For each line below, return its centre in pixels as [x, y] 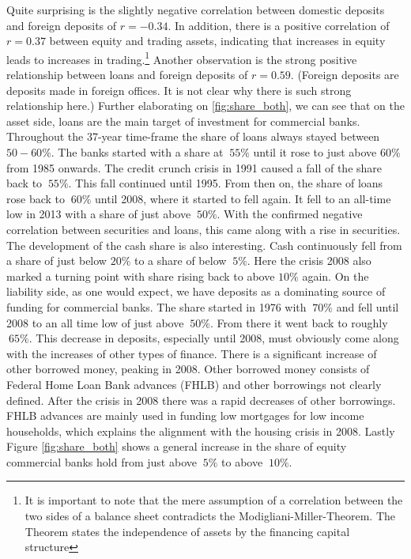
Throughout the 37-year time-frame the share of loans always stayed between [193, 136]
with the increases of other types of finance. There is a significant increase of [192, 353]
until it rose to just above [315, 152]
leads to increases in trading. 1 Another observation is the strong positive [182, 58]
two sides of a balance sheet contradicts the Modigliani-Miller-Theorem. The [210, 516]
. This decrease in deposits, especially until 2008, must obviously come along [214, 338]
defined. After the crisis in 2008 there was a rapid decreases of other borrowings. [201, 400]
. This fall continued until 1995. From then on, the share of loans [226, 183]
